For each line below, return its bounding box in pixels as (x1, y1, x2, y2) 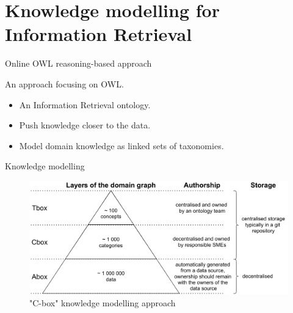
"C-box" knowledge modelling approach (29, 296, 176, 309)
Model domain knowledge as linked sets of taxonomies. (19, 139, 224, 152)
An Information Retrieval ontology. (19, 98, 151, 111)
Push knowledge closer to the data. (19, 119, 151, 131)
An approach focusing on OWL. (5, 77, 124, 90)
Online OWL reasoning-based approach (5, 57, 152, 70)
